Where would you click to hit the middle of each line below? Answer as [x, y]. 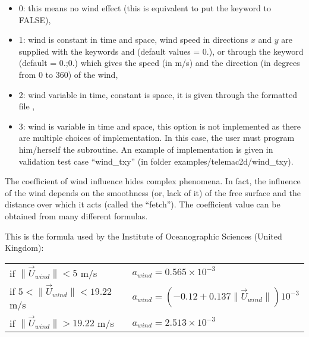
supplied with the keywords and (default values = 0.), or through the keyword [161, 51]
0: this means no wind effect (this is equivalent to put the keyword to [145, 8]
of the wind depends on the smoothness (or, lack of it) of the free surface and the [153, 192]
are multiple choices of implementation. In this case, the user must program [157, 138]
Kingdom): [24, 248]
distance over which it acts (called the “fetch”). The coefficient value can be [143, 204]
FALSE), [35, 19]
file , [27, 106]
